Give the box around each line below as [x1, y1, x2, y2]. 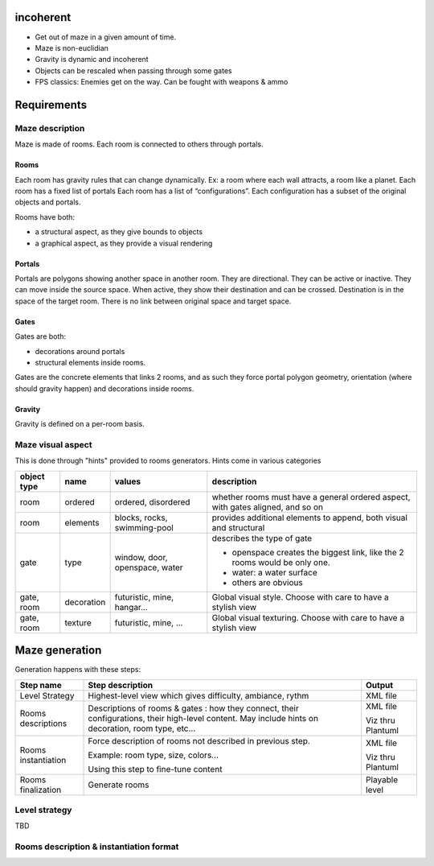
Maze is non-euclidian [35, 43, 108, 52]
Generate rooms [88, 779, 149, 790]
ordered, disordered [114, 496, 190, 507]
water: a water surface [231, 567, 317, 578]
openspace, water [114, 562, 184, 573]
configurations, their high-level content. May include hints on [88, 712, 319, 724]
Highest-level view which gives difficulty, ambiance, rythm [88, 690, 309, 701]
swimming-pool [114, 522, 174, 533]
